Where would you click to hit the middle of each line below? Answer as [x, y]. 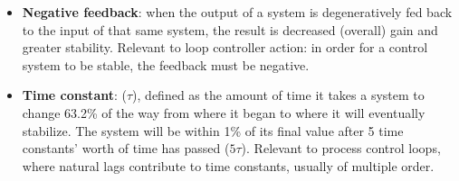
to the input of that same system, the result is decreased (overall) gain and [230, 29]
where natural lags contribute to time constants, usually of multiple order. [228, 165]
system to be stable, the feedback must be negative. [166, 64]
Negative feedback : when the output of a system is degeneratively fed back [237, 12]
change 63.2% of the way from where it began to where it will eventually [224, 112]
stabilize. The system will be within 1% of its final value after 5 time [213, 130]
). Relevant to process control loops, [341, 148]
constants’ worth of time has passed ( [126, 148]
